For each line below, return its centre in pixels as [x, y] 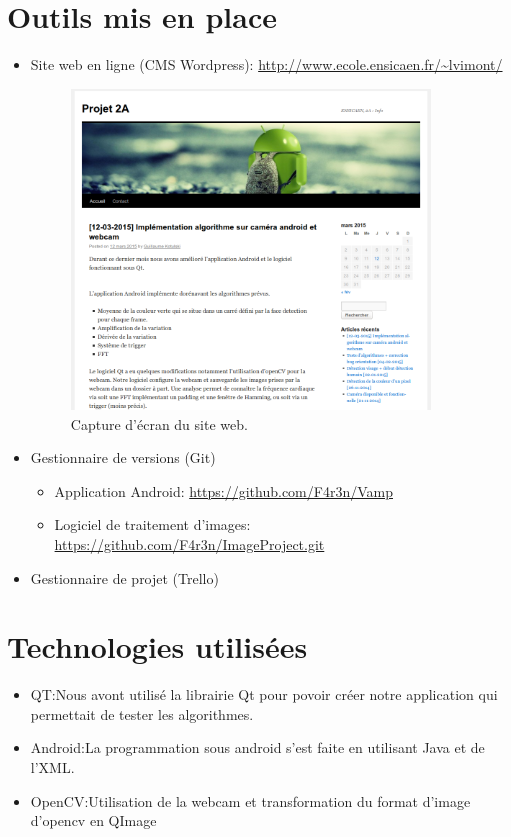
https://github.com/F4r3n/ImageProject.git [189, 543]
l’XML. [52, 767]
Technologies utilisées [157, 646]
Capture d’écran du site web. [159, 423]
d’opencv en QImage [93, 820]
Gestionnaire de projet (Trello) [124, 577]
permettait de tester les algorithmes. [142, 713]
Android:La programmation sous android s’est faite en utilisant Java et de [257, 747]
